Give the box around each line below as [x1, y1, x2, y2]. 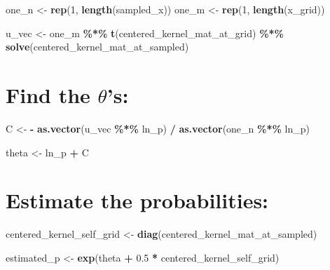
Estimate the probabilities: [6, 186, 269, 215]
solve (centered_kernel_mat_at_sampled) [6, 39, 189, 54]
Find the [6, 80, 90, 109]
